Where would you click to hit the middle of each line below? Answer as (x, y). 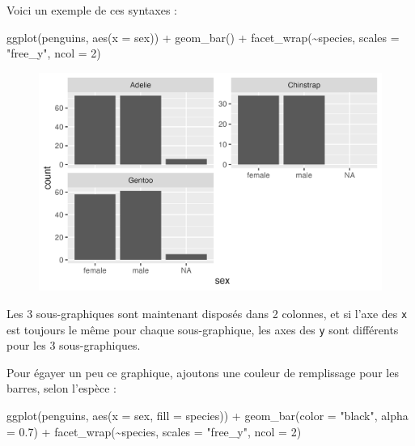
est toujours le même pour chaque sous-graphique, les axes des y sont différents (203, 329)
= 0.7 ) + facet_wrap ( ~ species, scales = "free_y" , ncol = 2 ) (154, 431)
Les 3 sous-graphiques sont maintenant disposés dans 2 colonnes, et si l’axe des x (207, 313)
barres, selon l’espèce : (62, 388)
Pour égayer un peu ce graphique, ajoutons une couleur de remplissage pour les (203, 372)
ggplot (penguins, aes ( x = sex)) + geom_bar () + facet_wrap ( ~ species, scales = (203, 37)
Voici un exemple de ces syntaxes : (92, 10)
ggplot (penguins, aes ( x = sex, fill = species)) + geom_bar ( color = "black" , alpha (207, 416)
